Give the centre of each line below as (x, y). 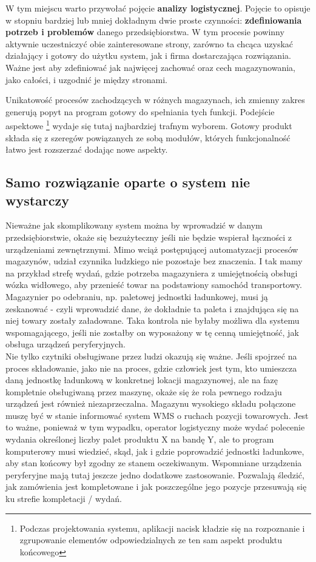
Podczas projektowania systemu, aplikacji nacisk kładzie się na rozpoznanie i (162, 528)
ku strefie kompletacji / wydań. (64, 499)
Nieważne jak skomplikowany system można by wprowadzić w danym (134, 225)
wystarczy (38, 200)
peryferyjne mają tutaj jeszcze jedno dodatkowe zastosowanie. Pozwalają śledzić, (155, 474)
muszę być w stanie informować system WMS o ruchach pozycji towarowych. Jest (157, 415)
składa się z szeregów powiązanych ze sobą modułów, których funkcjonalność (148, 137)
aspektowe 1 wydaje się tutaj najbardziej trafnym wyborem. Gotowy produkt (149, 125)
